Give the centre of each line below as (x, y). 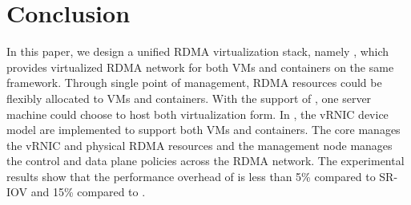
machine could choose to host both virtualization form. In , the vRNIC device (197, 114)
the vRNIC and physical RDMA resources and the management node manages (199, 145)
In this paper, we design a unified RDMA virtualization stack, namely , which (198, 51)
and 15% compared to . (88, 192)
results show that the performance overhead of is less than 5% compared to (191, 176)
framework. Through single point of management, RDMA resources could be (194, 83)
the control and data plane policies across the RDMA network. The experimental (205, 161)
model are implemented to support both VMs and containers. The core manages (203, 130)
